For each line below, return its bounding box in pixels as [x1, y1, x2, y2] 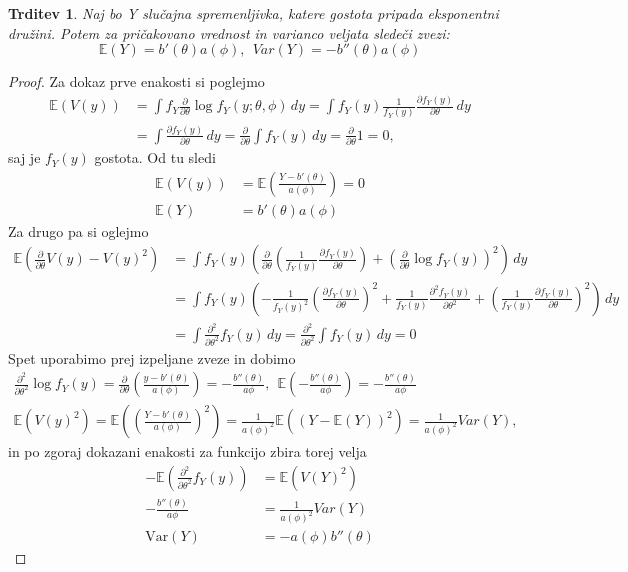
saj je [8, 147, 41, 168]
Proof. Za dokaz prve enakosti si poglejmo [8, 71, 265, 92]
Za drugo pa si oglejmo [8, 220, 149, 241]
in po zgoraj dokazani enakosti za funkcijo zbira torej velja [8, 441, 367, 462]
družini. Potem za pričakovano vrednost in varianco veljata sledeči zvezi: [8, 22, 450, 43]
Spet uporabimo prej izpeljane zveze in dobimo [8, 347, 296, 368]
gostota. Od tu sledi [94, 147, 216, 168]
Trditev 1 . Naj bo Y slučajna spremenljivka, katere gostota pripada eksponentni [8, 3, 499, 23]
